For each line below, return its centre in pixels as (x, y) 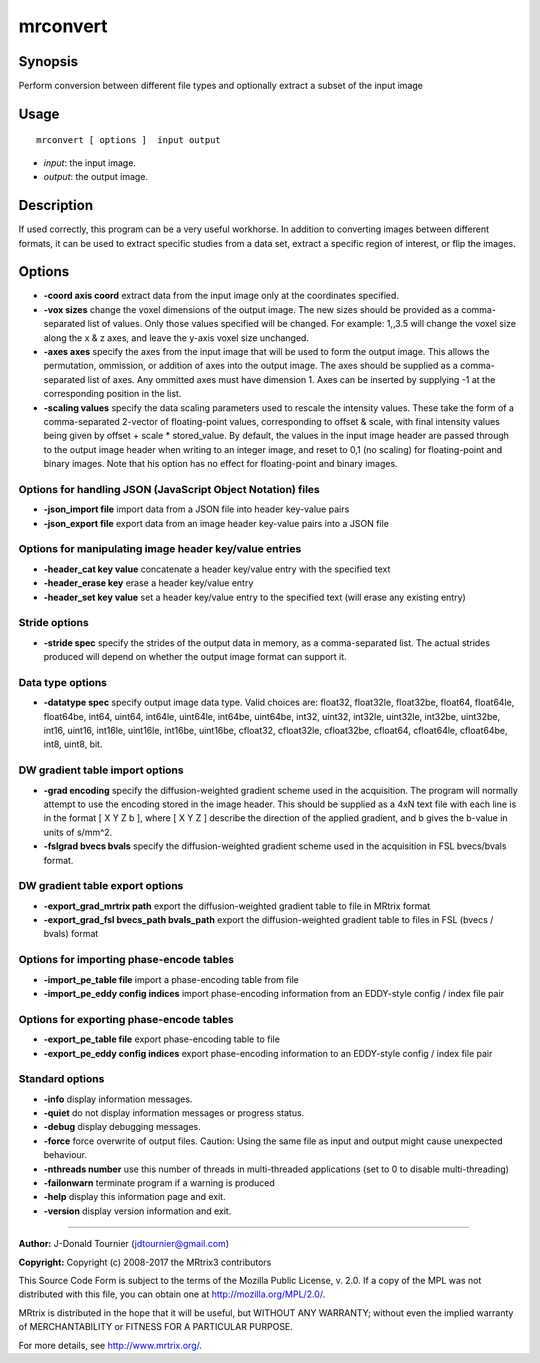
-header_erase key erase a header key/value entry (148, 583)
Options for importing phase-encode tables (126, 960)
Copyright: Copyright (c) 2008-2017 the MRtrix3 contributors (145, 1262)
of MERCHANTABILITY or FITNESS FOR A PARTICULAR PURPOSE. (156, 1327)
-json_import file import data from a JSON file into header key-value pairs (196, 509)
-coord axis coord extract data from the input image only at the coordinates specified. (221, 296)
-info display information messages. (118, 1099)
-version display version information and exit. (137, 1211)
